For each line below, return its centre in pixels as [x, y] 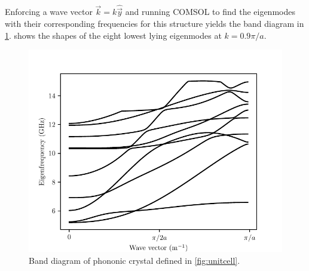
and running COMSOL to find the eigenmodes [210, 12]
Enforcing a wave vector [49, 12]
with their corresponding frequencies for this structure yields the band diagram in [154, 24]
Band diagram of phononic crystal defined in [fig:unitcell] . [134, 260]
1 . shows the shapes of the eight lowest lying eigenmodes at [113, 35]
